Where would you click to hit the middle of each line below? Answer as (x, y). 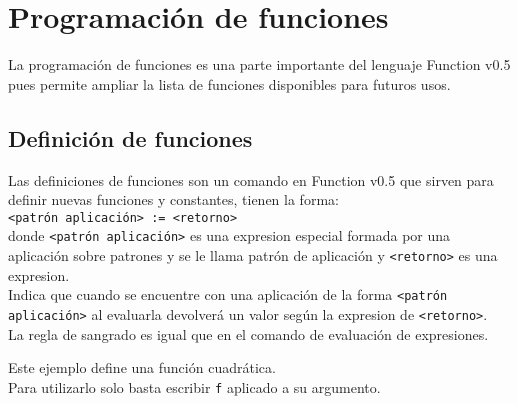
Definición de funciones (130, 137)
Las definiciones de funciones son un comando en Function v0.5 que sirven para (251, 179)
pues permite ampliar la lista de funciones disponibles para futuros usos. (229, 83)
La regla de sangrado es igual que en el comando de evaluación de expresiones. (248, 333)
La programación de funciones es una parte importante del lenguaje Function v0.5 (259, 64)
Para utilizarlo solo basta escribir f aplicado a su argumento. (194, 386)
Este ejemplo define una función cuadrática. (142, 367)
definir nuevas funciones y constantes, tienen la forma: (173, 199)
